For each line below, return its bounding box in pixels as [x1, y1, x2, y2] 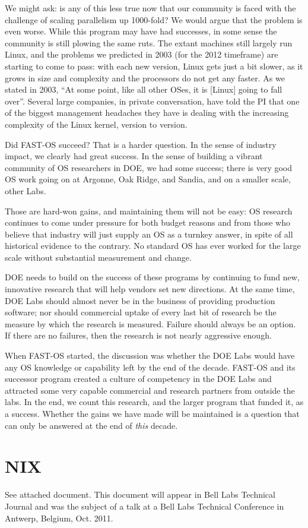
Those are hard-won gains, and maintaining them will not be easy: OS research [5, 204, 293, 217]
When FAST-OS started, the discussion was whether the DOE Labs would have [5, 349, 295, 362]
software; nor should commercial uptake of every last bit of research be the [5, 306, 277, 318]
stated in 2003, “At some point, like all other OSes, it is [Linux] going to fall [5, 83, 282, 96]
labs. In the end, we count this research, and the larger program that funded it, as [5, 396, 304, 408]
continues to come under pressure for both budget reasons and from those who [5, 216, 290, 229]
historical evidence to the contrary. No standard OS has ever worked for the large [5, 239, 301, 252]
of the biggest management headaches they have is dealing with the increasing [5, 106, 289, 119]
